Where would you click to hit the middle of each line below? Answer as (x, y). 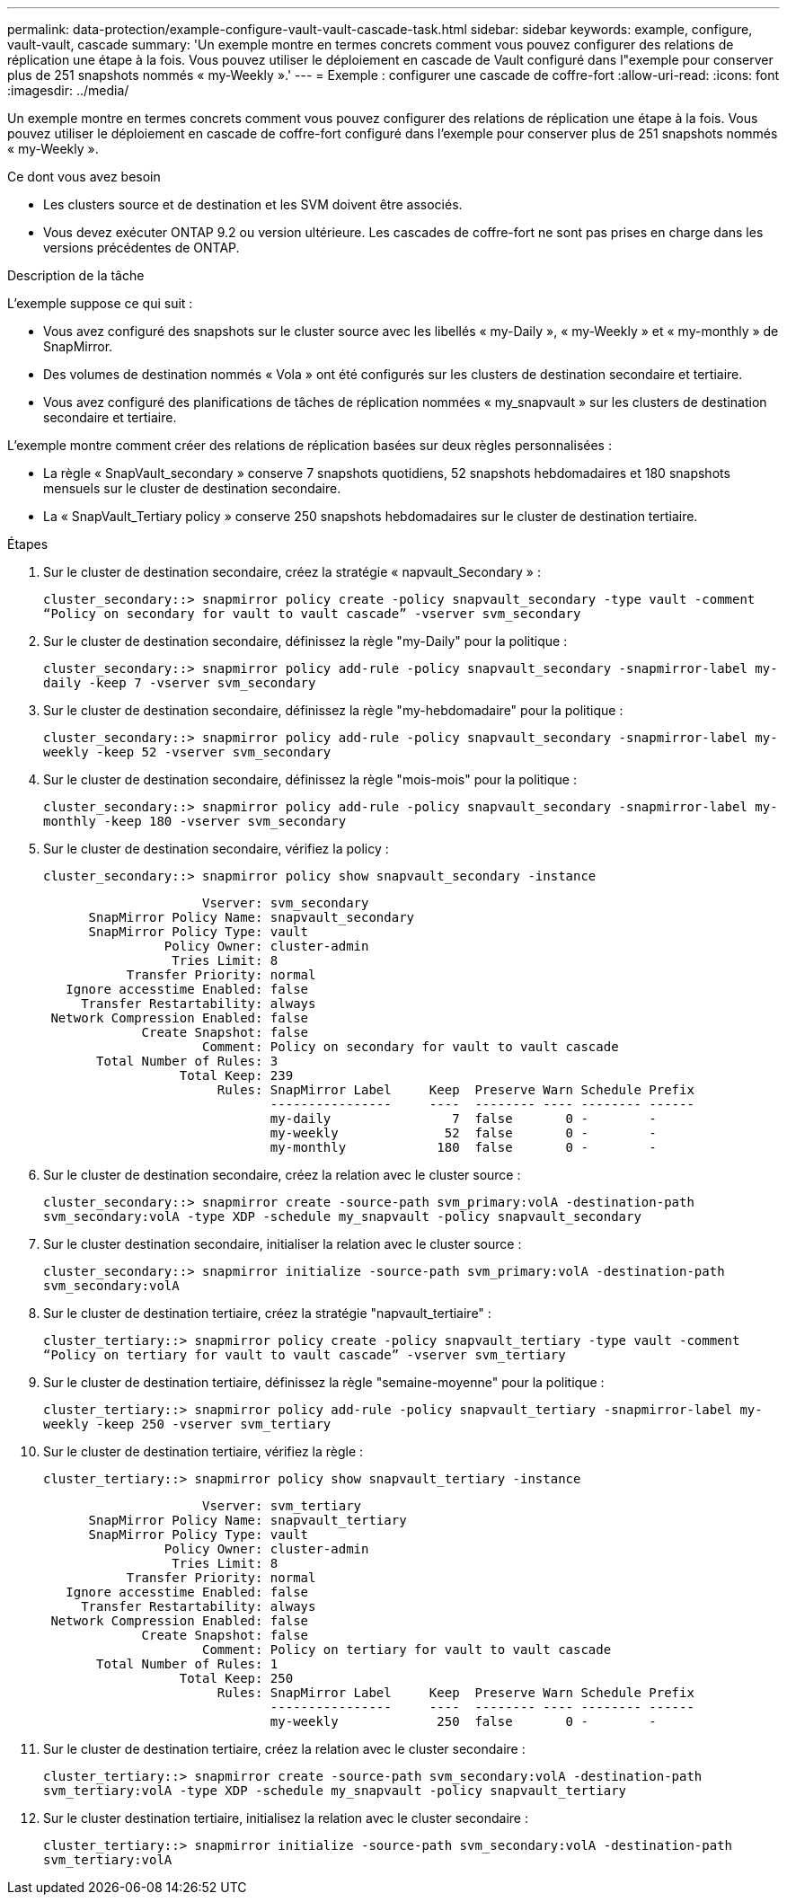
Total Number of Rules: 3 (187, 1061)
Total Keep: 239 (236, 1075)
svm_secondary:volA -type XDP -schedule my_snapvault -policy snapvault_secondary (342, 1216)
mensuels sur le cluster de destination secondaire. (192, 488)
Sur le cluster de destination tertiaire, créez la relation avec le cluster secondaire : (284, 1749)
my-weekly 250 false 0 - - (463, 1721)
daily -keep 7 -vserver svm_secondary (180, 683)
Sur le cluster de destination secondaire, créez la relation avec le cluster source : (282, 1175)
